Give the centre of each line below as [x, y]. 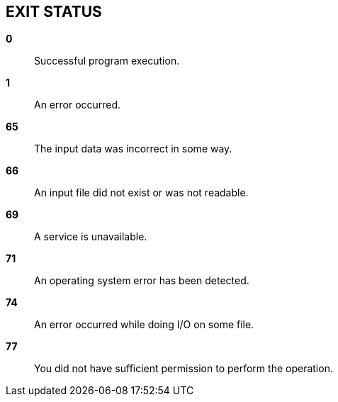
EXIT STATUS [54, 12]
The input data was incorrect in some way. [133, 149]
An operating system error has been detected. [142, 281]
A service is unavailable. [91, 237]
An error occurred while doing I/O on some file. [144, 325]
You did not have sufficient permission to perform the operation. [184, 369]
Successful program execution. [107, 61]
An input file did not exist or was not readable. [141, 193]
